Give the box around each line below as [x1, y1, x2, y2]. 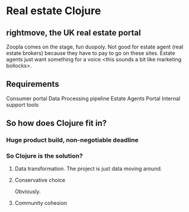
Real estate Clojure [6, 4, 101, 18]
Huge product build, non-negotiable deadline [6, 136, 139, 144]
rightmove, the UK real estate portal [6, 28, 141, 38]
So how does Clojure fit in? [6, 118, 107, 128]
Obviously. [14, 188, 41, 195]
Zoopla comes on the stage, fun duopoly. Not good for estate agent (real [6, 43, 184, 50]
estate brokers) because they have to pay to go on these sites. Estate [6, 50, 175, 57]
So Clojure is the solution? [6, 152, 83, 160]
